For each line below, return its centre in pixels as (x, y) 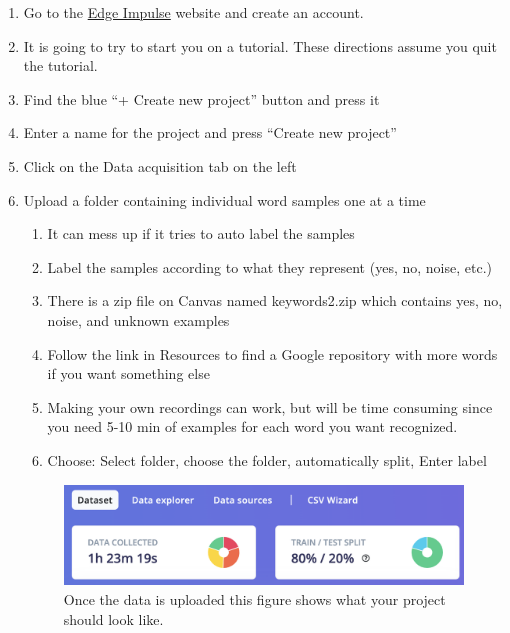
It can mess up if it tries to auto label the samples (201, 233)
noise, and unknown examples (138, 319)
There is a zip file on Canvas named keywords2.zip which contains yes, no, (275, 300)
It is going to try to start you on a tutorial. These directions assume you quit (260, 45)
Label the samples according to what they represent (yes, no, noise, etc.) (269, 266)
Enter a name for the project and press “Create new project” (210, 132)
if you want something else (128, 373)
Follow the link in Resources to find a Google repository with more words (272, 353)
